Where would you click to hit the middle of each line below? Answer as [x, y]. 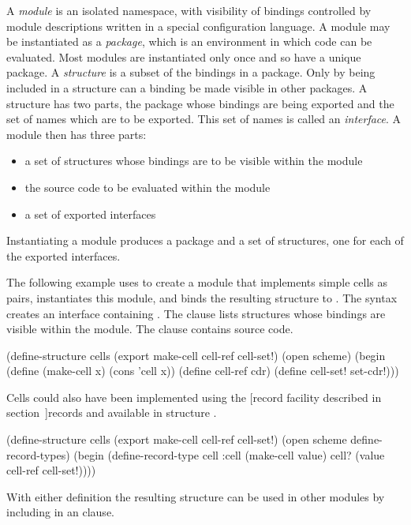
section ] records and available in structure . [112, 412]
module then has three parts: [77, 134]
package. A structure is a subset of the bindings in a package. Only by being [191, 72]
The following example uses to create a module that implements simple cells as [197, 282]
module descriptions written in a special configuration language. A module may [198, 26]
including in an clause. [60, 512]
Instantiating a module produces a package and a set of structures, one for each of [205, 240]
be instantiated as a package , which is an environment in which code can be [189, 41]
